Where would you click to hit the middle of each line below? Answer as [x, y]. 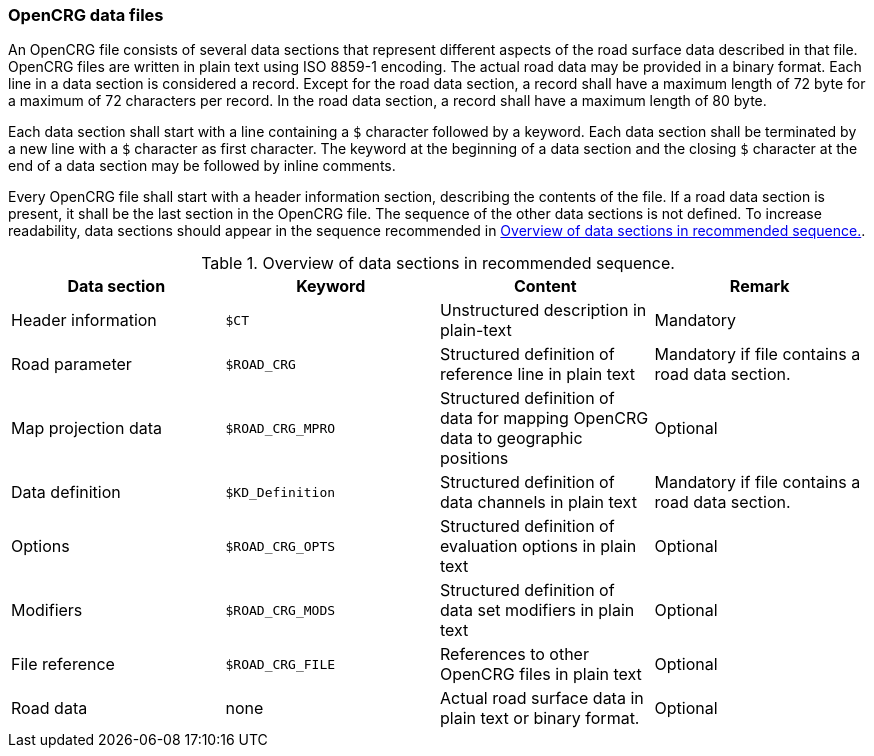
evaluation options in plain [538, 546]
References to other [514, 654]
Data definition [66, 492]
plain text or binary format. [540, 718]
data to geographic [511, 438]
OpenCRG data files [86, 15]
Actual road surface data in [542, 698]
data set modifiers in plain [537, 610]
